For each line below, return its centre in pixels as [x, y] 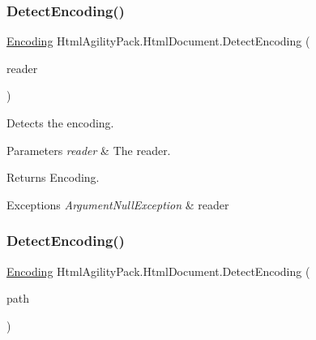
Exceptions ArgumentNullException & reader [118, 204]
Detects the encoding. [60, 123]
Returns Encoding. [53, 177]
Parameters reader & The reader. [89, 150]
